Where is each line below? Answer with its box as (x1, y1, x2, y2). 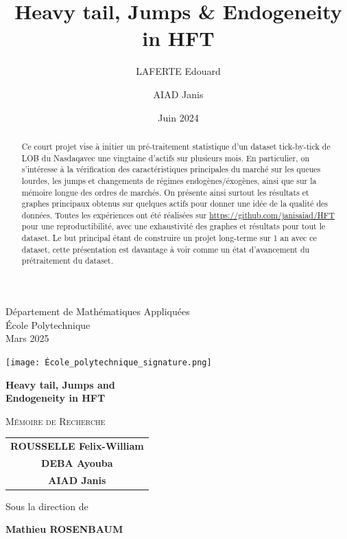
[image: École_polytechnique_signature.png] (5, 357, 212, 367)
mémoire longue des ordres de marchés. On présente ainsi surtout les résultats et (21, 186, 309, 198)
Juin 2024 (158, 110, 199, 124)
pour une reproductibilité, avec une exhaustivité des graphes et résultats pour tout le (21, 220, 326, 232)
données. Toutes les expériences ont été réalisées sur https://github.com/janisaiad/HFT (21, 209, 335, 220)
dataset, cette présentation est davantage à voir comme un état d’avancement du (21, 243, 310, 255)
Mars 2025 (5, 331, 49, 345)
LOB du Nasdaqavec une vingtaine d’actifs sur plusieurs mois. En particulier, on (21, 152, 310, 163)
